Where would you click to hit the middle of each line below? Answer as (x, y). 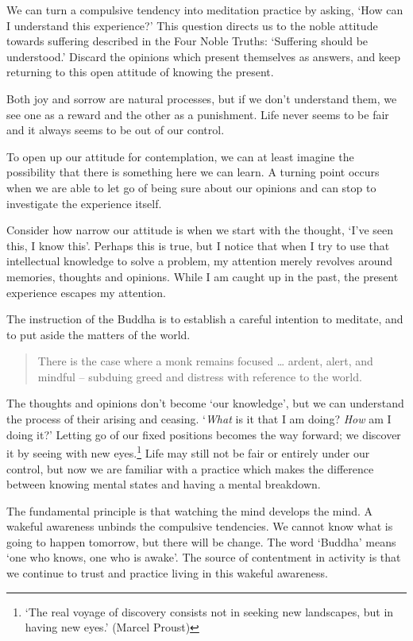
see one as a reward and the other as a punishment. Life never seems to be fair (198, 114)
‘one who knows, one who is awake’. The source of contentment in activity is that (204, 557)
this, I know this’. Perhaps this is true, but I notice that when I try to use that (198, 245)
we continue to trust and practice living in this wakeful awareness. (167, 573)
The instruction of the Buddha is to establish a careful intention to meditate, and (205, 319)
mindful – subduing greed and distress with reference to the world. (200, 376)
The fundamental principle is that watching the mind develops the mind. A (190, 510)
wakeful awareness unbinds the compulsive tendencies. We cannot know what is (200, 526)
